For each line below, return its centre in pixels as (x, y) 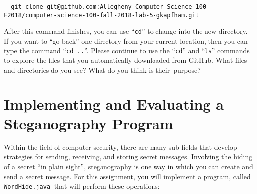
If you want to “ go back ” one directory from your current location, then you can (126, 40)
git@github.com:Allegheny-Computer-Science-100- (128, 7)
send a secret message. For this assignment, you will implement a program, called (127, 176)
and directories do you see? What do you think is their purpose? (102, 70)
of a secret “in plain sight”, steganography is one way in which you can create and (128, 166)
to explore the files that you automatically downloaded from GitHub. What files (126, 60)
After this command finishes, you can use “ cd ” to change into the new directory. (126, 31)
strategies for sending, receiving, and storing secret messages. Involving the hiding (128, 157)
